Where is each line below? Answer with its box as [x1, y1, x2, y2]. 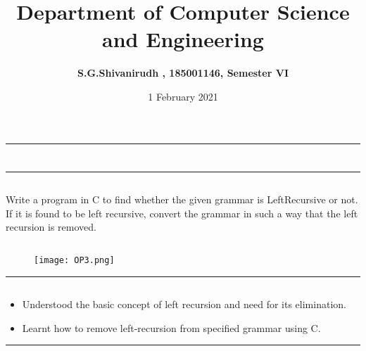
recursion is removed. [6, 219, 96, 234]
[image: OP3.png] [34, 255, 115, 266]
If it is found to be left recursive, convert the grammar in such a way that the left [6, 205, 358, 220]
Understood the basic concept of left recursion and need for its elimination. [22, 297, 346, 312]
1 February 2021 [148, 89, 218, 103]
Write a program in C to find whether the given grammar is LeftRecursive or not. [6, 192, 358, 207]
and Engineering [102, 25, 264, 53]
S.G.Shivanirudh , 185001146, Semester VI [77, 65, 289, 80]
